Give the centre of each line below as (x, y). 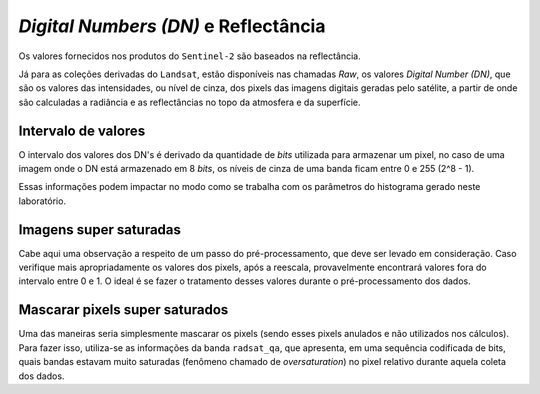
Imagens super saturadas (100, 229)
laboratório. (42, 201)
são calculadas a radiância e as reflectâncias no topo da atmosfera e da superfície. (189, 102)
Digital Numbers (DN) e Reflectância (172, 26)
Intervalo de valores (82, 130)
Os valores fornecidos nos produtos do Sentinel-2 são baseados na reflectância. (190, 56)
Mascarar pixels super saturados (123, 310)
